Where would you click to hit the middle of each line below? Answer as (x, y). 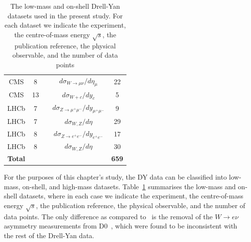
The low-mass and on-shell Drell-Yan (65, 6)
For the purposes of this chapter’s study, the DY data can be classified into (115, 177)
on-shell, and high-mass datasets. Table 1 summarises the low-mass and (129, 186)
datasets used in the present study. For (65, 15)
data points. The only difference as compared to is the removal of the (108, 216)
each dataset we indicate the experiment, (65, 25)
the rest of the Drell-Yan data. (49, 235)
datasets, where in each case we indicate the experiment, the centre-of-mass (131, 196)
